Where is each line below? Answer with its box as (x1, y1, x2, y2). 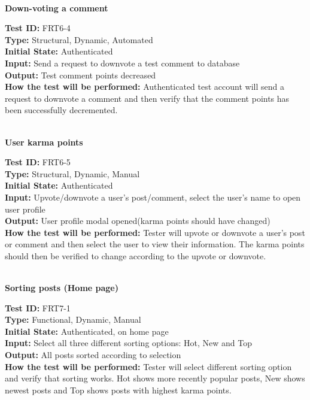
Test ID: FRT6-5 (5, 156, 71, 168)
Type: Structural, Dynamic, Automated (5, 33, 153, 46)
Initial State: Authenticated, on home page (5, 325, 169, 337)
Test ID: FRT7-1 (5, 301, 71, 314)
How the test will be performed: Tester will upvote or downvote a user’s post (5, 226, 305, 238)
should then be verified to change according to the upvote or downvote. (5, 249, 266, 262)
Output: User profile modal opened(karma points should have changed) (5, 214, 271, 227)
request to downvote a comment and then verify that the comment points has (5, 92, 290, 104)
